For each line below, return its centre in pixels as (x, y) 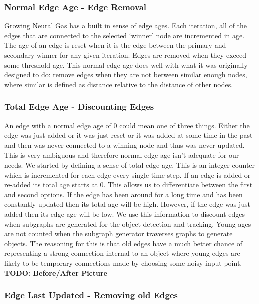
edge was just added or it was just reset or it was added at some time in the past (128, 135)
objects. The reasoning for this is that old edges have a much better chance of (123, 243)
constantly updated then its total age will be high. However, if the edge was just (127, 204)
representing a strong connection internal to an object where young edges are (122, 253)
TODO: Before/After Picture (56, 273)
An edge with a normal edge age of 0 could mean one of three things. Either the (127, 125)
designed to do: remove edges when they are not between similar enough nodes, (126, 74)
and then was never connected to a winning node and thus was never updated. (124, 145)
